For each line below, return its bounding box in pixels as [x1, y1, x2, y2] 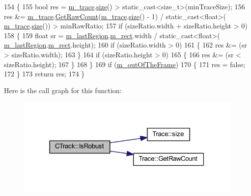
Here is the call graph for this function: [4, 85, 122, 95]
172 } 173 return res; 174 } [4, 69, 85, 79]
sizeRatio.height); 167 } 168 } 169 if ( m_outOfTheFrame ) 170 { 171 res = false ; [4, 59, 246, 69]
